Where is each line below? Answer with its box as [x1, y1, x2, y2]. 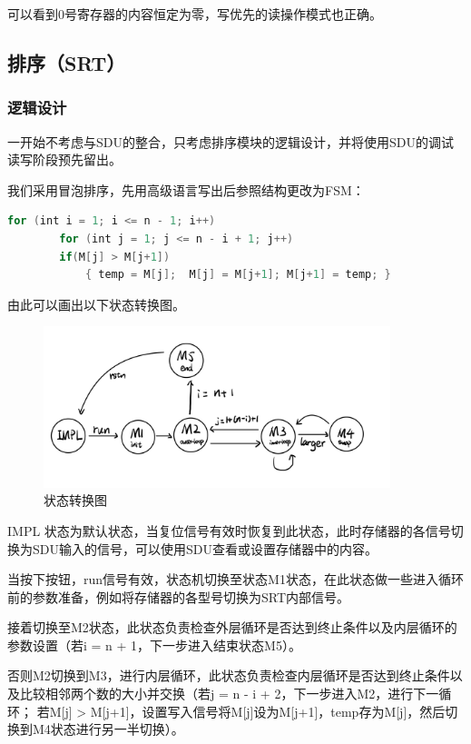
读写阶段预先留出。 [7, 150, 122, 169]
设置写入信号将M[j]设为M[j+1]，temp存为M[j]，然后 [142, 701, 446, 720]
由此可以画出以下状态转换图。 [7, 294, 185, 313]
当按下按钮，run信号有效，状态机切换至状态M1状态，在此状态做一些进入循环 [7, 570, 464, 589]
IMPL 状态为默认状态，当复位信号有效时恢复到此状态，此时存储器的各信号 [7, 521, 451, 540]
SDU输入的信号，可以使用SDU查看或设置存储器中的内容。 [32, 539, 378, 558]
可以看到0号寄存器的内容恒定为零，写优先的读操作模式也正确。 [7, 5, 382, 23]
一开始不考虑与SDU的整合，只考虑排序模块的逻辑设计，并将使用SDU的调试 [7, 132, 454, 151]
